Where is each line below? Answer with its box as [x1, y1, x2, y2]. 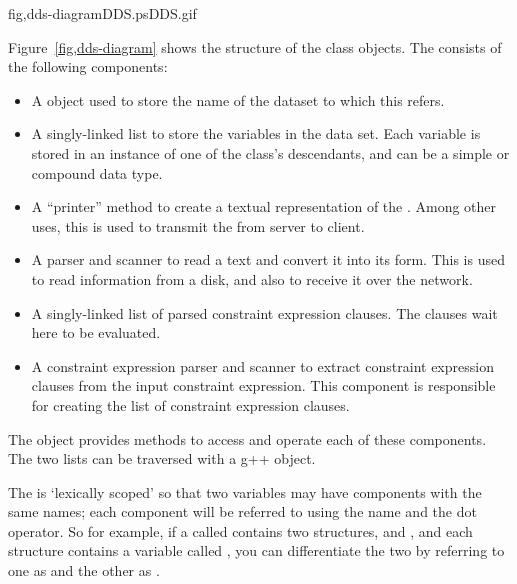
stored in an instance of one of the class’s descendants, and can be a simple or [31, 142, 510, 163]
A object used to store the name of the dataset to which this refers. [31, 89, 445, 110]
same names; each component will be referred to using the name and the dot [8, 501, 477, 522]
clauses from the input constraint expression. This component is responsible [31, 375, 496, 396]
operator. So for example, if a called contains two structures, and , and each [8, 520, 473, 541]
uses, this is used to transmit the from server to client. [31, 215, 365, 236]
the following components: [8, 56, 168, 77]
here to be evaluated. [31, 322, 161, 343]
